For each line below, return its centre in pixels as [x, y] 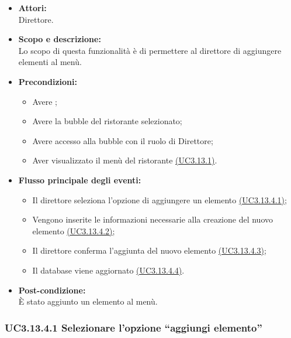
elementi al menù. [50, 62]
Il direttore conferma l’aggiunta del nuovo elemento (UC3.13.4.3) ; [149, 250]
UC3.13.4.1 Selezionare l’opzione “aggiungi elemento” [134, 327]
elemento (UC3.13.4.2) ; [74, 231]
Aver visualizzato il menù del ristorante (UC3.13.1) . [125, 160]
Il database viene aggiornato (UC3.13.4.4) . [108, 270]
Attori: [32, 8]
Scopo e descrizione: [60, 39]
